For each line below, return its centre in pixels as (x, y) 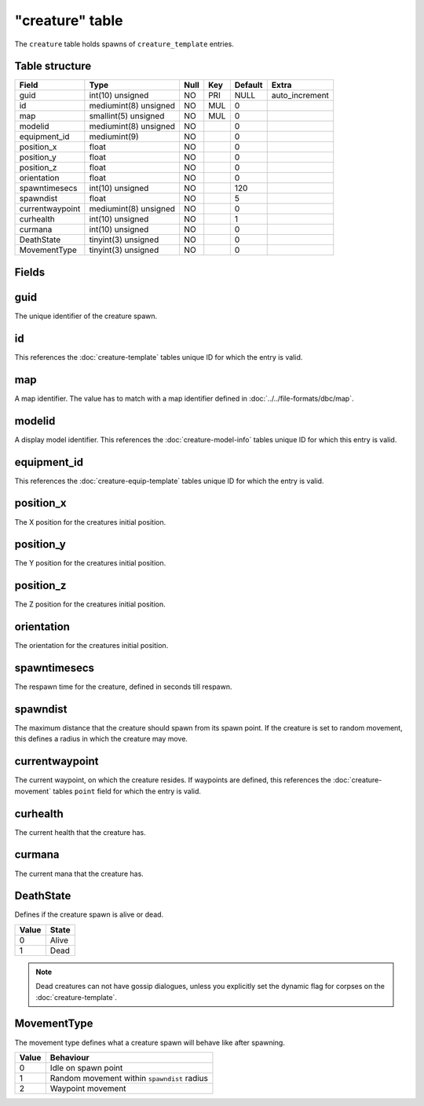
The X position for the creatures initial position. (90, 522)
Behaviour (69, 1057)
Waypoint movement (88, 1088)
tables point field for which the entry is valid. (127, 791)
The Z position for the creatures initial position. (90, 604)
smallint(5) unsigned (127, 116)
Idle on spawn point (86, 1068)
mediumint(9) (114, 137)
